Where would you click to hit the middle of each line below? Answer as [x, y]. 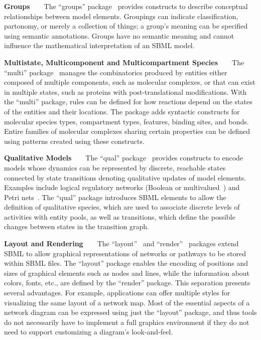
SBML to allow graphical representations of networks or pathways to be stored [125, 253]
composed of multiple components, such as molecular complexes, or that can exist [130, 82]
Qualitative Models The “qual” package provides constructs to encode [124, 158]
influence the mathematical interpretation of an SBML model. [99, 45]
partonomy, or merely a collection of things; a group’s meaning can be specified [126, 26]
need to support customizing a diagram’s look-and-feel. [89, 332]
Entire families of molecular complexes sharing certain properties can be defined [127, 131]
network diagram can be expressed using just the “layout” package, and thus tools [130, 312]
